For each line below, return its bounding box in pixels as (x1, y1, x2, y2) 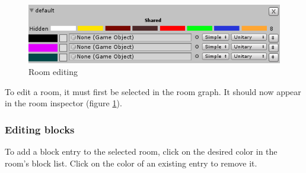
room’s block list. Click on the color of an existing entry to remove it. (5, 156, 257, 169)
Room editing (28, 66, 78, 78)
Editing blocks (5, 122, 75, 136)
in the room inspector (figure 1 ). (5, 97, 122, 109)
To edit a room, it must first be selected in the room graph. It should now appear (5, 85, 301, 97)
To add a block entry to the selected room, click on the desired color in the (5, 145, 278, 158)
